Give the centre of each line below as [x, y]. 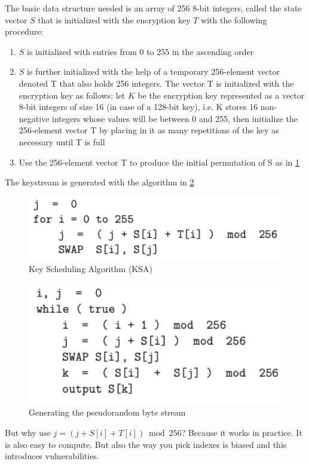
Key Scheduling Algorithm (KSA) [91, 269]
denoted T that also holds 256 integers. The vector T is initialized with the [156, 83]
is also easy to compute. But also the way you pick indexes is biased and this [146, 444]
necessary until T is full [62, 141]
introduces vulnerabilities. [52, 456]
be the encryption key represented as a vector [221, 95]
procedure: [24, 31]
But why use [28, 432]
